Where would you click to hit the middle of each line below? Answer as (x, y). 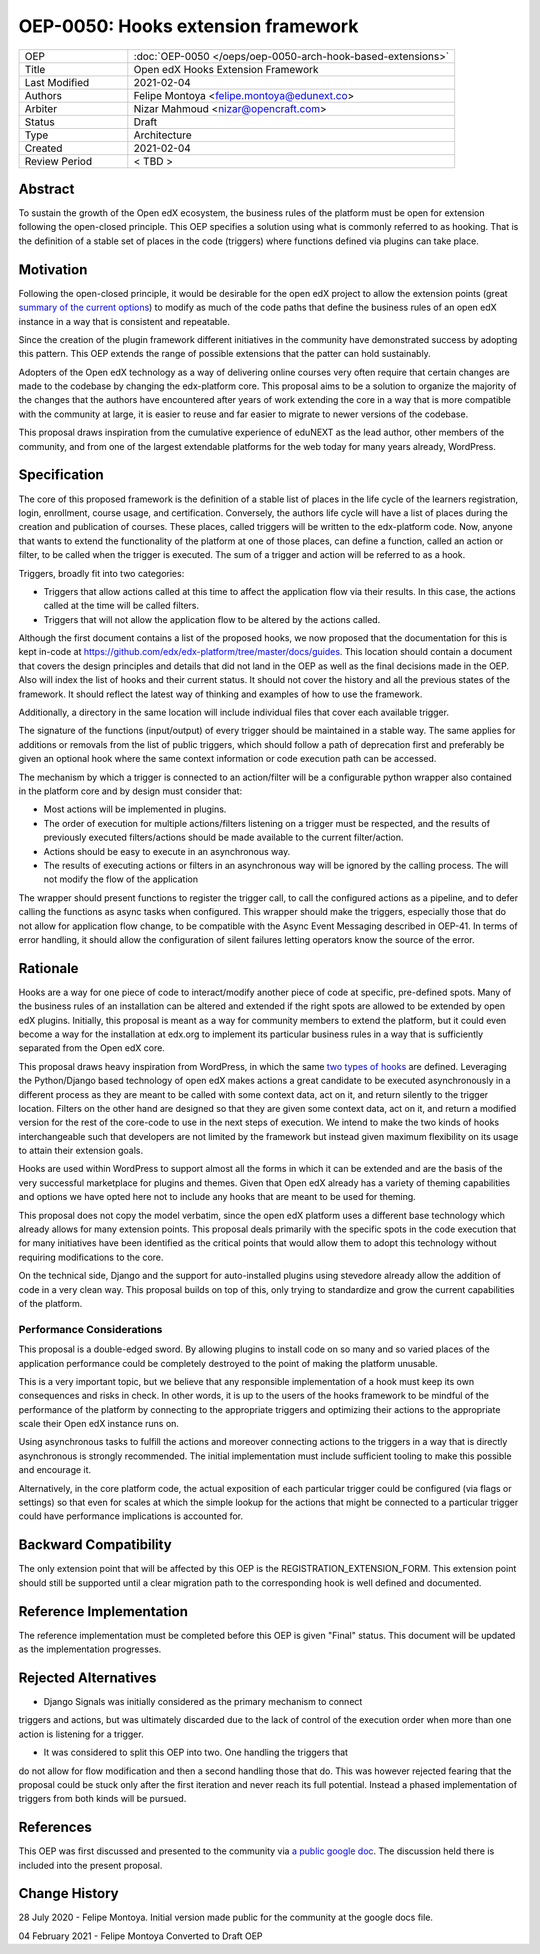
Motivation (53, 269)
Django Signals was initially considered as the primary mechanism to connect (203, 1701)
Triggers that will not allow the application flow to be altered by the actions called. (212, 619)
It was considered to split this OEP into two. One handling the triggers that (196, 1752)
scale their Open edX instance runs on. (99, 1424)
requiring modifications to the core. (91, 1257)
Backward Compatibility (95, 1545)
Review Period (58, 161)
